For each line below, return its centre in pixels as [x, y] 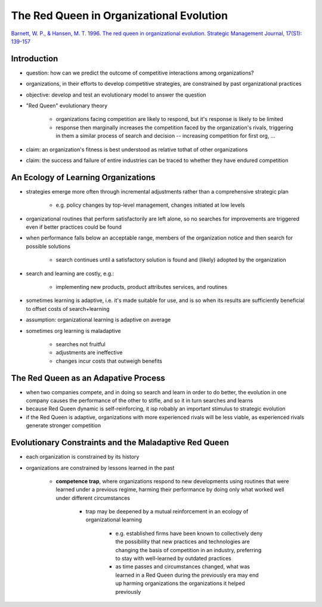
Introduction [35, 59]
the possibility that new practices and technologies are [182, 541]
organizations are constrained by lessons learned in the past [100, 468]
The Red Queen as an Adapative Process [88, 378]
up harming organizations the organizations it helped [180, 583]
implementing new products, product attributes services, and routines [142, 287]
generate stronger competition [64, 425]
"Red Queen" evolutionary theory [67, 106]
